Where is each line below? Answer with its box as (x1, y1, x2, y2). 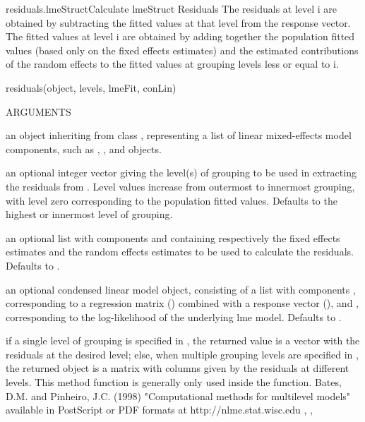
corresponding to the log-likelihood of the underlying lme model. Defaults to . (6, 309, 342, 324)
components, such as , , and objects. (6, 141, 162, 156)
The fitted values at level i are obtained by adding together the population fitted (6, 29, 355, 44)
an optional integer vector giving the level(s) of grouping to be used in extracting (6, 165, 357, 180)
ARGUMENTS (6, 104, 71, 119)
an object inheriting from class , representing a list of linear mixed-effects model (6, 128, 352, 143)
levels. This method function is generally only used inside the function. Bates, (6, 375, 342, 390)
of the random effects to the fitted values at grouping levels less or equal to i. (6, 56, 339, 71)
